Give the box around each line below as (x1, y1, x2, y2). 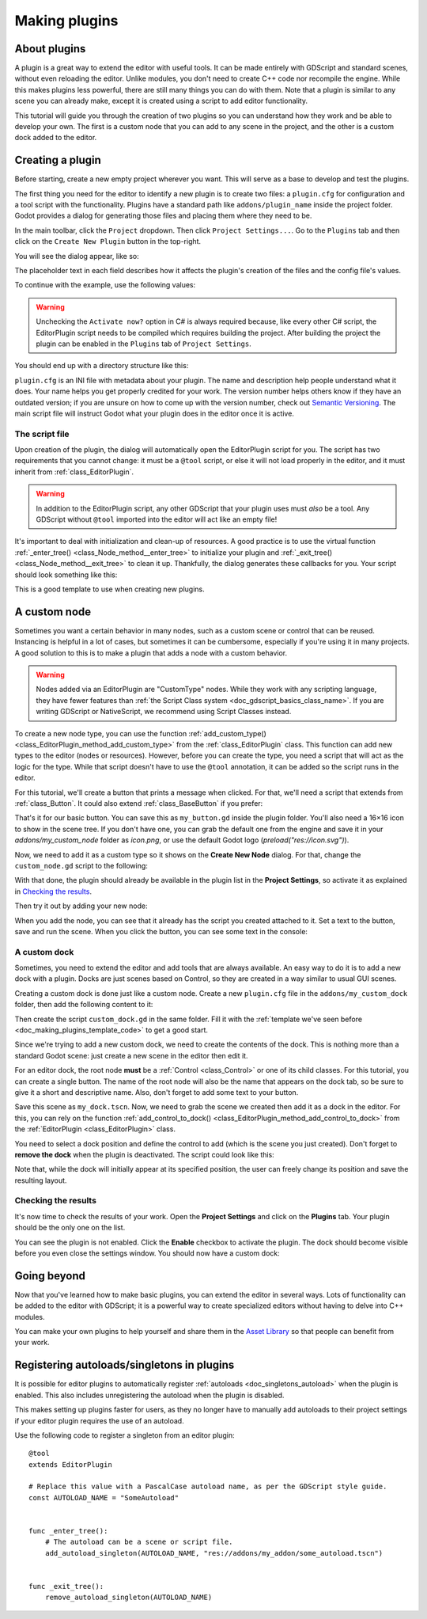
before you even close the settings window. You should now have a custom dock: (14, 1248, 280, 1258)
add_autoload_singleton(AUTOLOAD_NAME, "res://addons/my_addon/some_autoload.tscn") (44, 1549, 384, 1557)
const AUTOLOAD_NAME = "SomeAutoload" (28, 1493, 179, 1502)
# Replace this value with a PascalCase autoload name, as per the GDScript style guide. (28, 1482, 387, 1492)
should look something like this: (14, 570, 118, 580)
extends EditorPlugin (28, 1460, 112, 1469)
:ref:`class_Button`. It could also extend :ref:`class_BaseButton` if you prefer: (14, 798, 263, 808)
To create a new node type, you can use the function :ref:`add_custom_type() (14, 728, 266, 738)
